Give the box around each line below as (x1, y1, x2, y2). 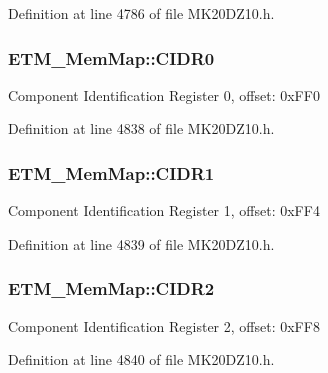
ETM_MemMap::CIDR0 (8, 45, 215, 70)
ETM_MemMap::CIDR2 (8, 276, 215, 301)
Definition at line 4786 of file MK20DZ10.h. (8, 3, 275, 23)
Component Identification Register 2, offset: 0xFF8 (8, 315, 320, 336)
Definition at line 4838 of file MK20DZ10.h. (8, 118, 275, 139)
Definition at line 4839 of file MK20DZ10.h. (8, 233, 275, 254)
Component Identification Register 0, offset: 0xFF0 (8, 84, 320, 105)
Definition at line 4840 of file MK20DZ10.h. (8, 349, 275, 370)
